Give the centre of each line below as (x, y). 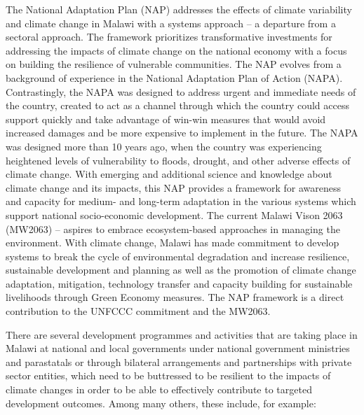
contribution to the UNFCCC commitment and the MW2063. (138, 311)
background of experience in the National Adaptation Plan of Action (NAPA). (174, 77)
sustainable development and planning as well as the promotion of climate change (181, 270)
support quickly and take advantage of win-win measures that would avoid (166, 119)
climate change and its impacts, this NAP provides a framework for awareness (173, 187)
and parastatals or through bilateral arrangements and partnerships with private (179, 361)
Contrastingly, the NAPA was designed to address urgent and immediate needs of (181, 91)
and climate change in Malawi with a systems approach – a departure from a (171, 23)
